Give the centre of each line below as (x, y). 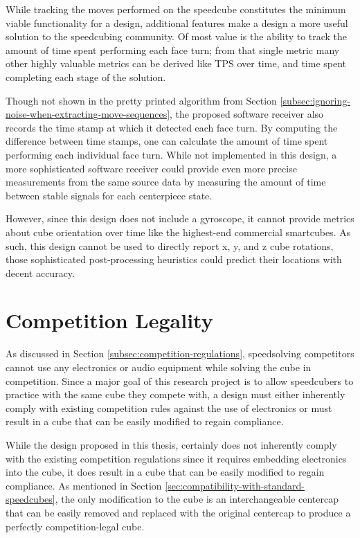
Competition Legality (109, 320)
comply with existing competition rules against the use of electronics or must (169, 407)
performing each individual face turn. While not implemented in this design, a (171, 154)
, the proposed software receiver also (247, 114)
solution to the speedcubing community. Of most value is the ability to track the (177, 36)
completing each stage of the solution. (86, 77)
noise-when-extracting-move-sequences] (88, 114)
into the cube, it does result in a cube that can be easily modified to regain (165, 472)
